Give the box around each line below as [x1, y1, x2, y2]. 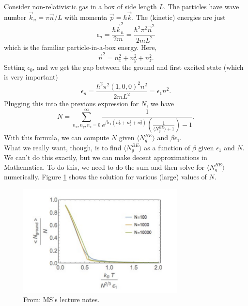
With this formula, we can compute [4, 132, 109, 143]
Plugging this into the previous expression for [4, 98, 139, 109]
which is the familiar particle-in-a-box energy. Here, [4, 42, 157, 52]
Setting [4, 62, 25, 72]
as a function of [144, 142, 190, 152]
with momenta [64, 12, 108, 22]
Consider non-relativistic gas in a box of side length [4, 1, 157, 11]
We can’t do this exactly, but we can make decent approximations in [4, 152, 207, 162]
